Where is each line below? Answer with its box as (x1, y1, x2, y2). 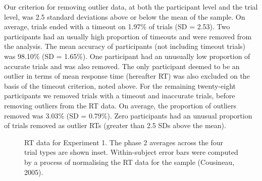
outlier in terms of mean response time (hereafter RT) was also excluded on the (4, 71, 250, 81)
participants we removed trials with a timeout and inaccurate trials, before (4, 90, 235, 101)
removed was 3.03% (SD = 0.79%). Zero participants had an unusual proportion (4, 110, 252, 120)
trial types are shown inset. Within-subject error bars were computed (24, 147, 238, 157)
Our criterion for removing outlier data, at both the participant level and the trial (4, 2, 258, 12)
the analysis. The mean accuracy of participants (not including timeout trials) (4, 41, 246, 51)
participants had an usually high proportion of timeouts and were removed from (4, 31, 252, 41)
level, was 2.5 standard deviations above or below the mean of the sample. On (4, 11, 245, 22)
